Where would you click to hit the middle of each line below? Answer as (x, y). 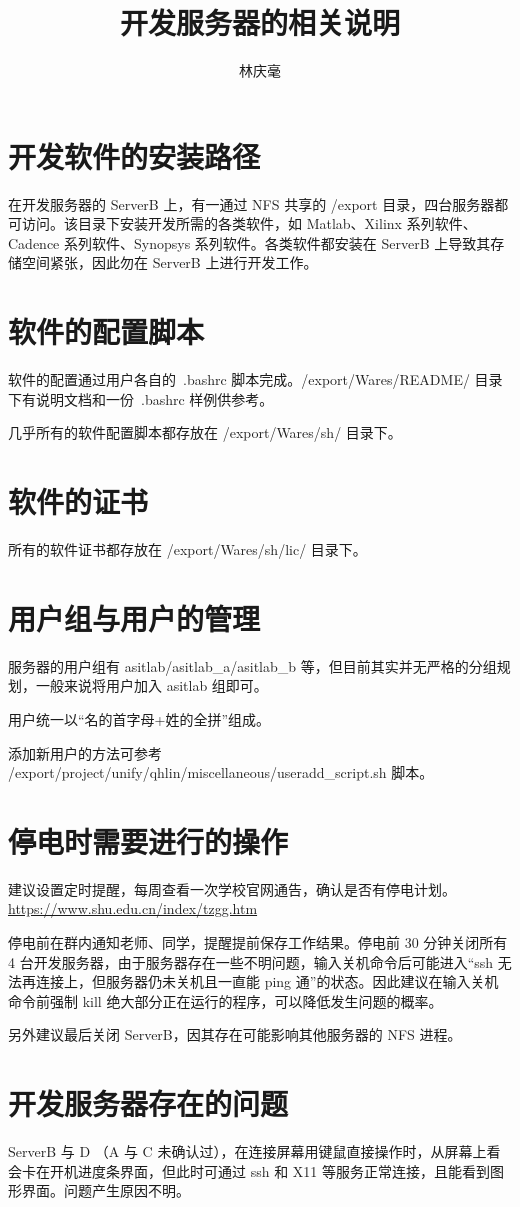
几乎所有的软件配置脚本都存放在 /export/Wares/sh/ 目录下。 (205, 432)
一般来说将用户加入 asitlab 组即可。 (151, 685)
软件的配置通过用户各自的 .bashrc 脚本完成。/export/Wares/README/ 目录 (255, 379)
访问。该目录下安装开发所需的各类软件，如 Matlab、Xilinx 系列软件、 (249, 223)
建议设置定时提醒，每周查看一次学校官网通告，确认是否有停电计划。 (232, 888)
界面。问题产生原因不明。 (105, 1190)
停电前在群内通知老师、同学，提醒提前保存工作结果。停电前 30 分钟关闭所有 (258, 942)
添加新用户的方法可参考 (85, 752)
